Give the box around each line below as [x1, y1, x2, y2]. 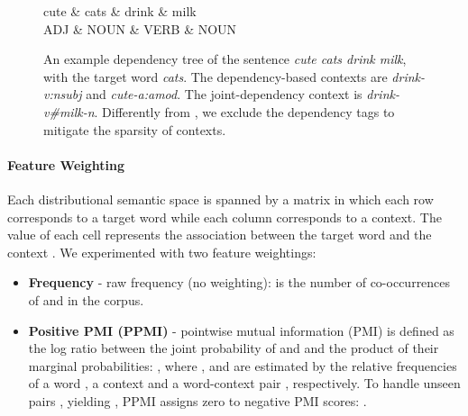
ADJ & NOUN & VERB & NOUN [43, 19, 237, 38]
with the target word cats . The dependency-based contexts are [43, 67, 388, 86]
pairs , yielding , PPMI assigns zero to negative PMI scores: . [28, 391, 367, 410]
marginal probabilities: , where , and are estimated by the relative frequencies [28, 356, 457, 375]
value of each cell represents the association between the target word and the [7, 225, 432, 244]
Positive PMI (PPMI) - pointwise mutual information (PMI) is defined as [28, 321, 454, 339]
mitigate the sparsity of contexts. [43, 120, 226, 139]
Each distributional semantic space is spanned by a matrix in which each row [7, 189, 434, 208]
